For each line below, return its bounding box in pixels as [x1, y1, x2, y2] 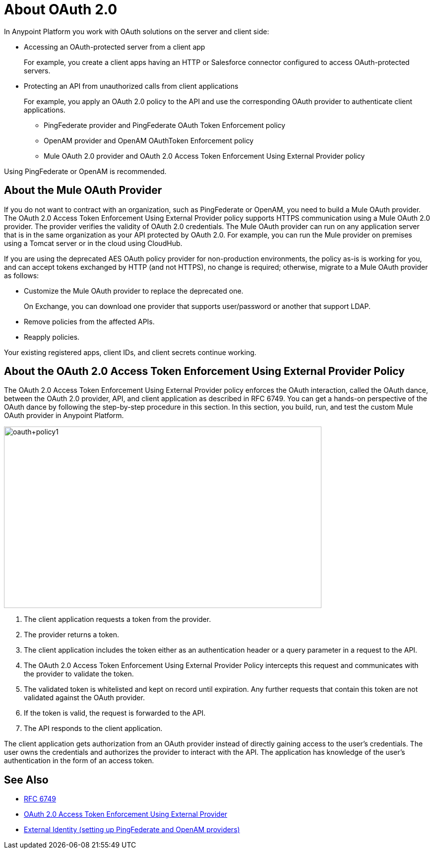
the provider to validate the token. [24, 670, 134, 678]
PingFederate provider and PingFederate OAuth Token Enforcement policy [44, 121, 286, 129]
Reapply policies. [24, 332, 80, 341]
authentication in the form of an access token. [4, 756, 154, 765]
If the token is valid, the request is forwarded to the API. [24, 709, 206, 718]
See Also [4, 773, 49, 786]
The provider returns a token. [24, 630, 119, 639]
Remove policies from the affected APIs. [24, 317, 155, 326]
